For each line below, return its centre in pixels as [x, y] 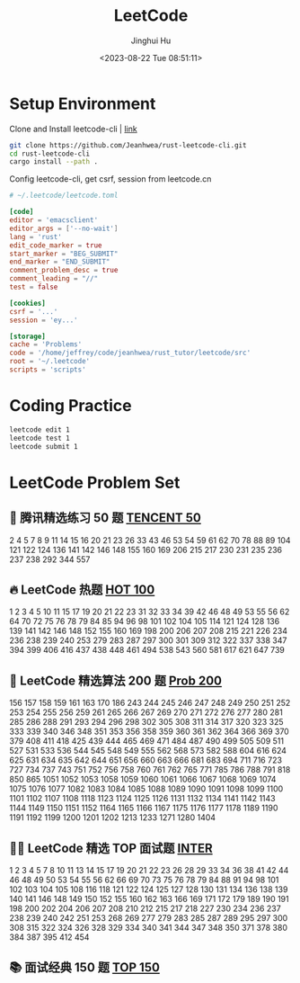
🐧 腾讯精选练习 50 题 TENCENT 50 [106, 518]
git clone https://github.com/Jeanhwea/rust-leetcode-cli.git [128, 145]
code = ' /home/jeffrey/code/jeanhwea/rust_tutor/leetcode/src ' [130, 353]
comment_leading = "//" [54, 279]
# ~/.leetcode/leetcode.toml [64, 196]
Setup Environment [83, 103]
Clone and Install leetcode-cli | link [73, 129]
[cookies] [28, 303]
